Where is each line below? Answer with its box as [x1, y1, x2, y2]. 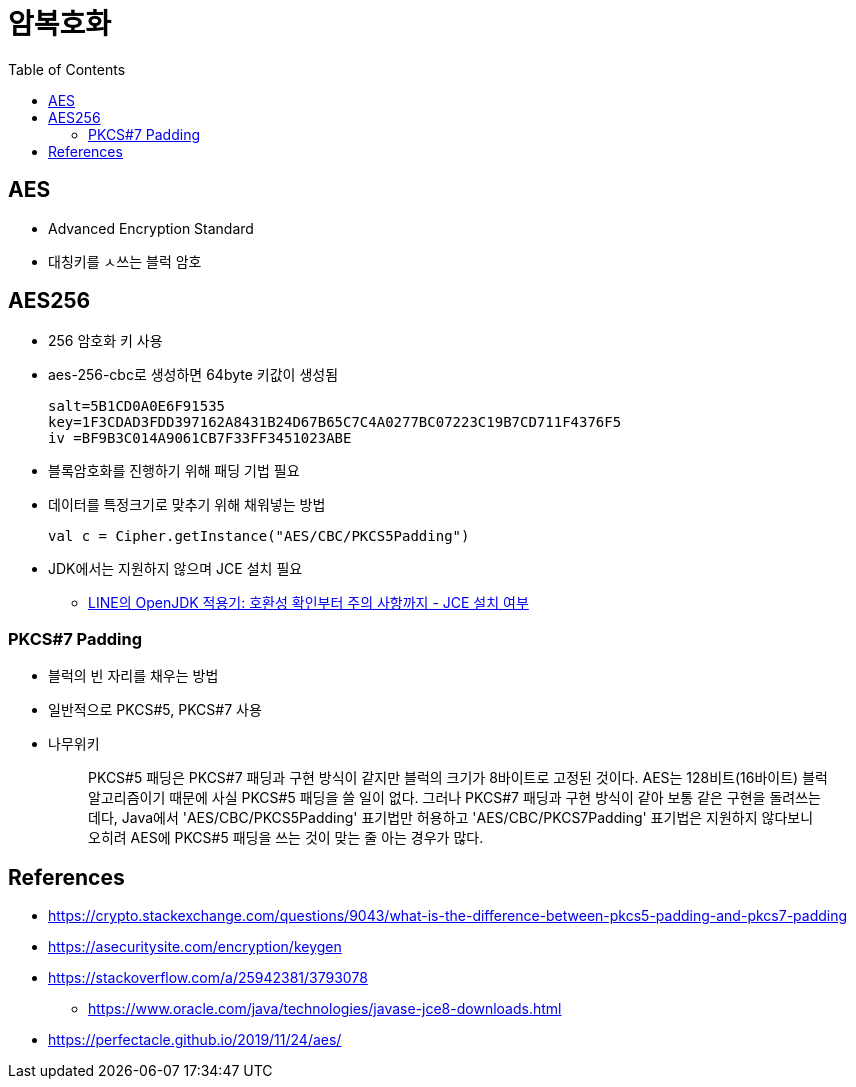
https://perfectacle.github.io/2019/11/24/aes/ [48, 1031, 342, 1049]
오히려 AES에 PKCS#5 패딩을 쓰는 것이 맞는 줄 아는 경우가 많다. [88, 829, 484, 847]
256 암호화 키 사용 [48, 332, 163, 350]
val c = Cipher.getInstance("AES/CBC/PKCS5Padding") [48, 528, 470, 545]
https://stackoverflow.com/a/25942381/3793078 [48, 969, 368, 987]
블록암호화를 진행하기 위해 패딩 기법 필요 [48, 462, 300, 480]
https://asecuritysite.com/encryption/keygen [48, 938, 342, 956]
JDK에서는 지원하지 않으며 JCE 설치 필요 [48, 560, 303, 578]
